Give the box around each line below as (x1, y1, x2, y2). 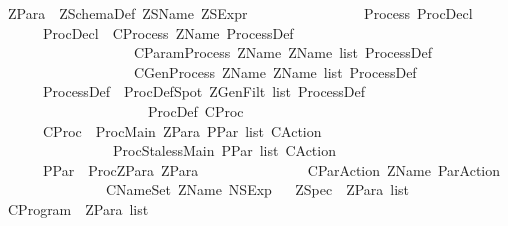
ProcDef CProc (147, 100, 244, 121)
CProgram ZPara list (7, 198, 149, 219)
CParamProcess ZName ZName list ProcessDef (133, 42, 432, 63)
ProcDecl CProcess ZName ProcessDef (42, 22, 294, 43)
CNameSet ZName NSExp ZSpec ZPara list (105, 179, 410, 200)
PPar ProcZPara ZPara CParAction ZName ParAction (42, 159, 501, 180)
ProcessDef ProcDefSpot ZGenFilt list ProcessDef (42, 81, 366, 102)
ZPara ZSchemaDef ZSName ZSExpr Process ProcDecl (7, 3, 473, 23)
